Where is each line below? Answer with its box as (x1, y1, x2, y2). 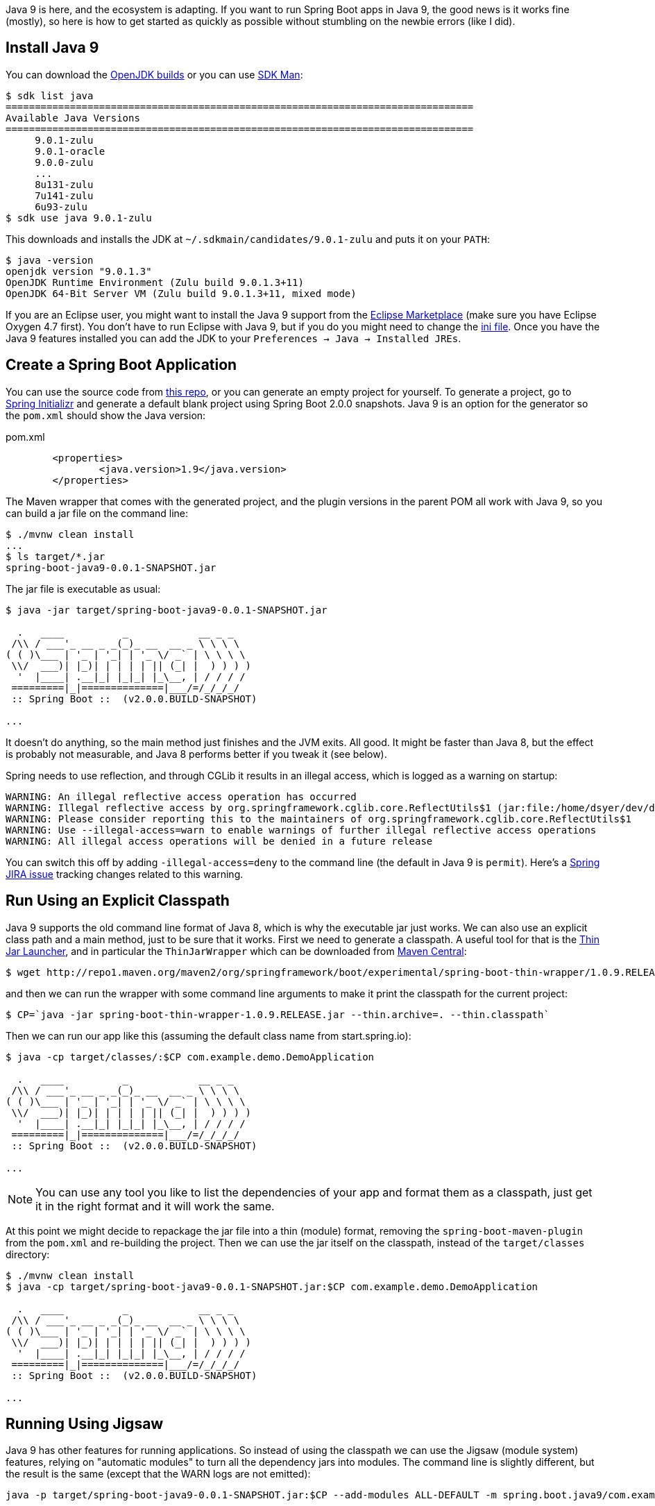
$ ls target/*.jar (6, 550, 105, 562)
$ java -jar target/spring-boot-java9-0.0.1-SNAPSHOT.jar (6, 604, 327, 616)
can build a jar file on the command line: (6, 507, 189, 519)
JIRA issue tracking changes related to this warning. (6, 868, 244, 880)
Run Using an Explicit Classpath (6, 892, 230, 910)
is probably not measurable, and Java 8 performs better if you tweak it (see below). (6, 747, 387, 760)
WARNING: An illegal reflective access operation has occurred (6, 790, 357, 802)
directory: (6, 1248, 50, 1260)
